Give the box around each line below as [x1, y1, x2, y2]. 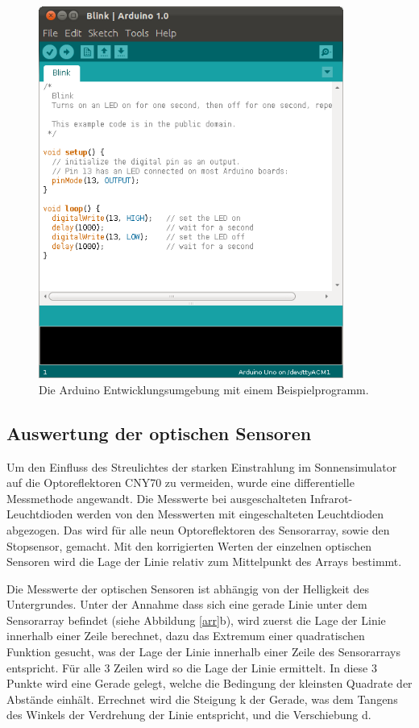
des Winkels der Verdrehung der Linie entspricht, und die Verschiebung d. [6, 706, 371, 723]
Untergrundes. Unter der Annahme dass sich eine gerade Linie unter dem [6, 596, 367, 613]
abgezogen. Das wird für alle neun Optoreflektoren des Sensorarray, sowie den [6, 521, 390, 538]
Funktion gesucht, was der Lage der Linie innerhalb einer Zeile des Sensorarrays [6, 643, 400, 660]
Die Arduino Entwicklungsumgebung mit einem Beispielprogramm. [39, 381, 369, 397]
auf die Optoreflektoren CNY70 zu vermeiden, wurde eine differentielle [6, 474, 355, 491]
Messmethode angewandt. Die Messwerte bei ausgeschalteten [6, 489, 307, 506]
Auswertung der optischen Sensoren [6, 420, 312, 445]
